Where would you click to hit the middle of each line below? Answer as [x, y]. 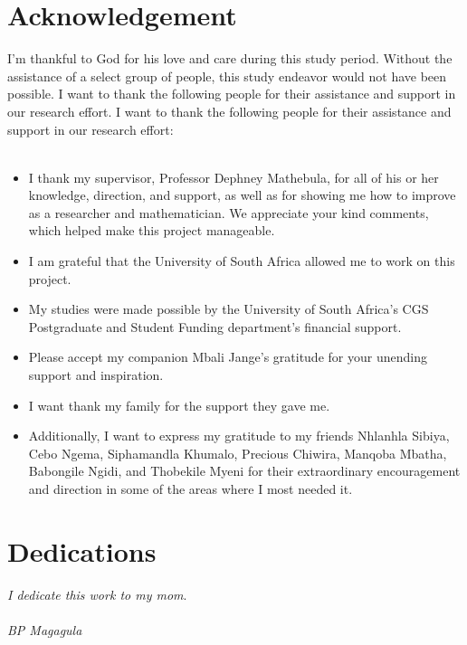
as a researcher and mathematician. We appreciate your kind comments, [229, 212]
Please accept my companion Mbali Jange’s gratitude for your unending [228, 357]
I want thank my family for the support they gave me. [179, 405]
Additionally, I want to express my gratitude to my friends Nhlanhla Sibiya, [239, 436]
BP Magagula [45, 629]
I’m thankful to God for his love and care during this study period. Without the [230, 58]
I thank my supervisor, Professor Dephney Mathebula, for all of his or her [233, 177]
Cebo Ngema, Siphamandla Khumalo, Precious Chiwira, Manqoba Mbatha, [238, 453]
